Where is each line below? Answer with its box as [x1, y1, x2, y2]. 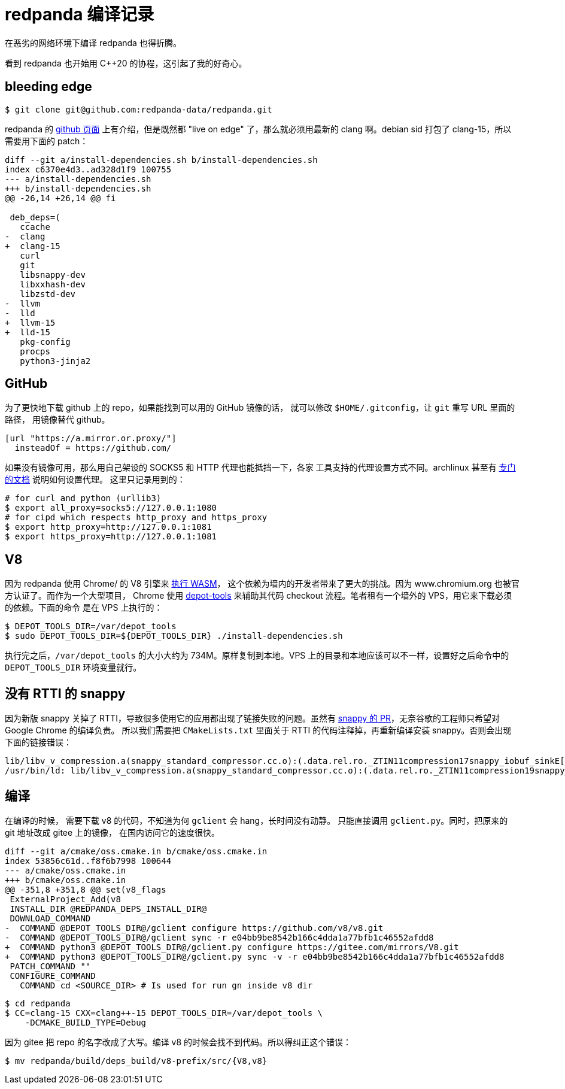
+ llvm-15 [5, 317, 56, 327]
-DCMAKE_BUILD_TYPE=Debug [25, 1017, 147, 1027]
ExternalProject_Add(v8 [10, 894, 121, 904]
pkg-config [20, 336, 71, 347]
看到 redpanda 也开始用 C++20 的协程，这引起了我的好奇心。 [5, 57, 247, 68]
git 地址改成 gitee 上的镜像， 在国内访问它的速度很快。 [5, 827, 220, 838]
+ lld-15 [5, 327, 50, 337]
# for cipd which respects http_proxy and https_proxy [5, 512, 268, 523]
